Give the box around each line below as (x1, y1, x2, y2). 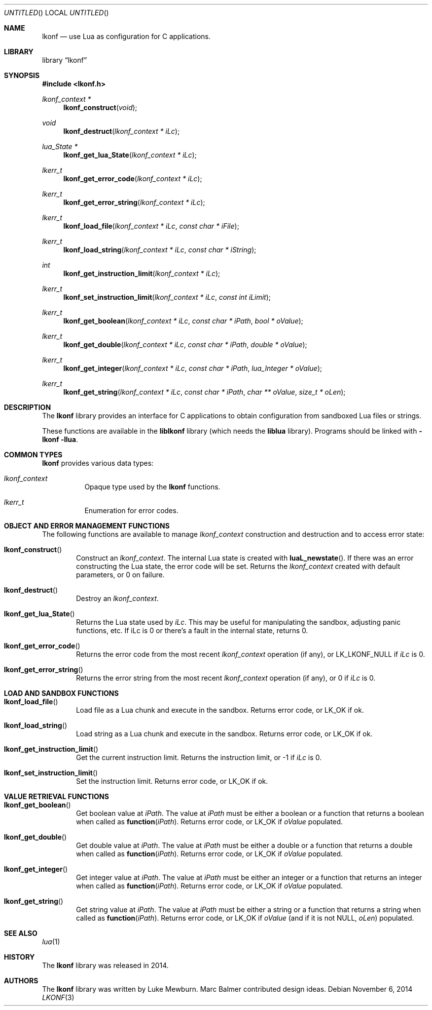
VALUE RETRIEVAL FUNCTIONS (4, 792, 109, 801)
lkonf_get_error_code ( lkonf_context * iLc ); (63, 174, 202, 183)
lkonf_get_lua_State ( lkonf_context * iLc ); (63, 151, 197, 159)
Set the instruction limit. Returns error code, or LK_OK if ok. (76, 777, 268, 785)
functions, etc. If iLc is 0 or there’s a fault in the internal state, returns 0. (76, 626, 308, 635)
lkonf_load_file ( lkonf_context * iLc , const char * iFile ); (63, 222, 239, 230)
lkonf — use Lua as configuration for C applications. (42, 32, 211, 40)
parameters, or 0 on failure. (76, 570, 165, 579)
